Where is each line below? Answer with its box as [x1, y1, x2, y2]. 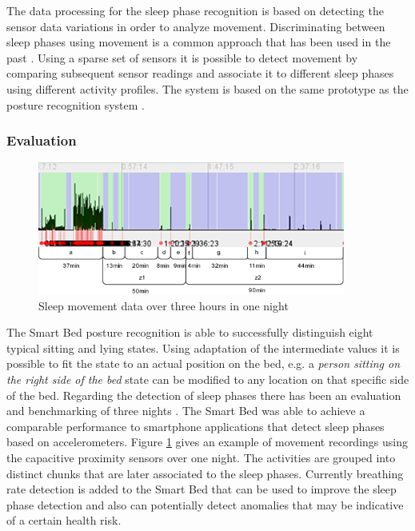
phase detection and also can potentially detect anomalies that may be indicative [6, 496, 404, 513]
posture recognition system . [6, 96, 145, 113]
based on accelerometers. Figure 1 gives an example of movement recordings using [6, 433, 408, 450]
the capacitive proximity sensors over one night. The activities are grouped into [6, 449, 396, 466]
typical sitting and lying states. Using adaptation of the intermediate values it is [6, 339, 400, 356]
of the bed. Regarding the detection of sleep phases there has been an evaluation [6, 386, 401, 403]
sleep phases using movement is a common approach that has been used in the [6, 34, 391, 50]
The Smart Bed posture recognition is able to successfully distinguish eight [6, 324, 373, 341]
